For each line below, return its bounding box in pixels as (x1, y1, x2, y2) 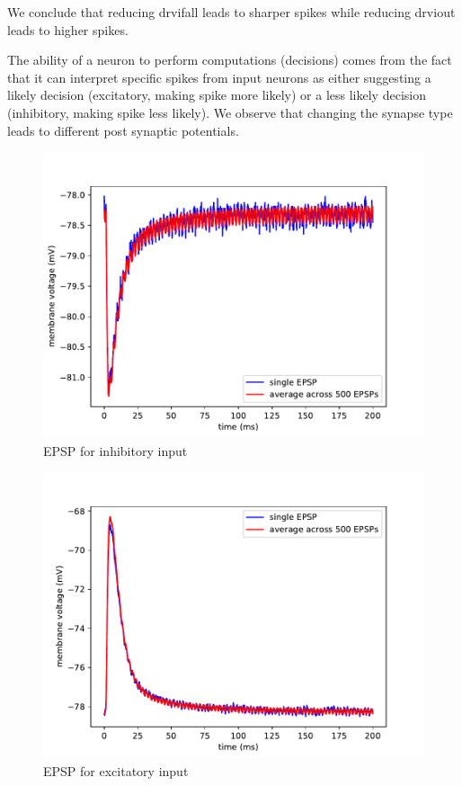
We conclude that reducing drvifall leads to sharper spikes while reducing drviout (7, 3, 456, 21)
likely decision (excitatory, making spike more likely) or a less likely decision (7, 85, 426, 104)
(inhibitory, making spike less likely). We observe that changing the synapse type (7, 103, 453, 121)
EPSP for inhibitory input (43, 441, 188, 460)
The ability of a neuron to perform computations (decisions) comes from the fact (7, 50, 452, 69)
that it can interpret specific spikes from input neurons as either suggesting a (7, 67, 431, 86)
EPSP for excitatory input (43, 761, 189, 780)
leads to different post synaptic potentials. (7, 121, 239, 139)
